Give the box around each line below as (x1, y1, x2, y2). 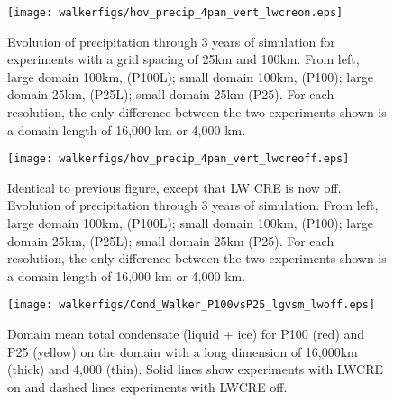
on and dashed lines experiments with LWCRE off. (7, 377, 288, 396)
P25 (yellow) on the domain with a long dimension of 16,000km (7, 342, 358, 361)
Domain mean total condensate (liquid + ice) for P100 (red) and (7, 324, 365, 343)
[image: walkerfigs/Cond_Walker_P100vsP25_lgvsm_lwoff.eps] (7, 298, 376, 312)
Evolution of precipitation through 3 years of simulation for (7, 32, 335, 50)
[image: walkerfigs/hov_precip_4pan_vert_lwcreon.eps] (7, 6, 344, 19)
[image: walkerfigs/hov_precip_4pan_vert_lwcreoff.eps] (7, 152, 350, 166)
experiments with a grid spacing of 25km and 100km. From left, (7, 50, 360, 69)
